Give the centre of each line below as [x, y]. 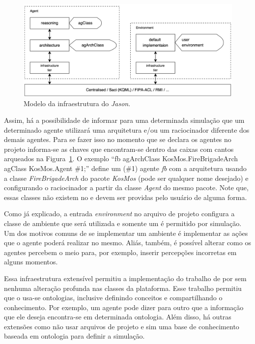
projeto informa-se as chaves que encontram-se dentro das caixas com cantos [119, 149]
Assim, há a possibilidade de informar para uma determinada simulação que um [124, 120]
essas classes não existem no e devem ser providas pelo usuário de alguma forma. [126, 197]
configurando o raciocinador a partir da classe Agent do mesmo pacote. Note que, [126, 187]
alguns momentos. [31, 262]
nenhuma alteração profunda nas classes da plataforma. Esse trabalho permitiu [123, 288]
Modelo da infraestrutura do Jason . [77, 103]
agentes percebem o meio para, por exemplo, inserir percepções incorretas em [120, 252]
